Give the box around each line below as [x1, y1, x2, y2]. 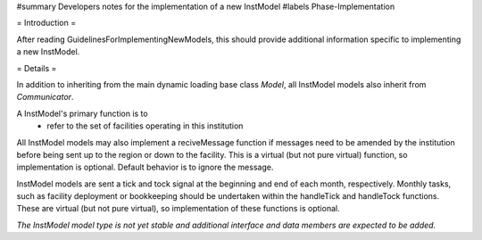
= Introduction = [16, 18, 76, 29]
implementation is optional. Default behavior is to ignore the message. [16, 161, 274, 173]
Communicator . [16, 92, 74, 103]
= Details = [16, 62, 57, 73]
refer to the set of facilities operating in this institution [46, 120, 244, 131]
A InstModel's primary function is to [16, 108, 148, 119]
